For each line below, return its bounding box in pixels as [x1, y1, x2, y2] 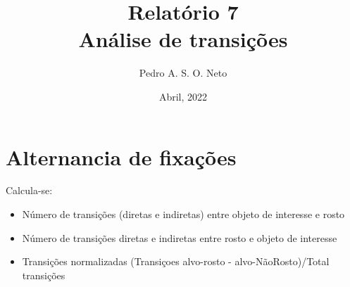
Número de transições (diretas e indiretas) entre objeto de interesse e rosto [22, 207, 345, 222]
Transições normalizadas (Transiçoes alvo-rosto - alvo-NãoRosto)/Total [22, 254, 330, 269]
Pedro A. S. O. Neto [139, 65, 227, 80]
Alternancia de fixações [6, 142, 237, 171]
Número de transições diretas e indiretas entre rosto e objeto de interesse [22, 230, 337, 245]
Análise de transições [78, 25, 288, 53]
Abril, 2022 [158, 89, 208, 103]
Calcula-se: [6, 183, 53, 198]
